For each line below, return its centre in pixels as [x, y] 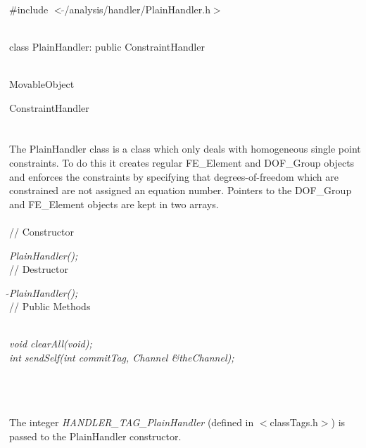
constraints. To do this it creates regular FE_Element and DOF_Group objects [182, 162]
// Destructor [39, 269]
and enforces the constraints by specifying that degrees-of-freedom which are [174, 176]
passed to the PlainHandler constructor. [95, 436]
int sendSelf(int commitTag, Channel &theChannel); [122, 358]
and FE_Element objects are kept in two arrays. [114, 204]
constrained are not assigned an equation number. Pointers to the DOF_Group [181, 190]
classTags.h [294, 422]
